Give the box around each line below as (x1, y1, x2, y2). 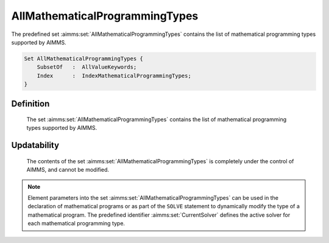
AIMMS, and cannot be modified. (26, 166, 110, 174)
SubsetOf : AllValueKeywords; (37, 64, 137, 71)
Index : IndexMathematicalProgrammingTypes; (37, 72, 191, 79)
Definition (11, 98, 50, 109)
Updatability (11, 140, 60, 150)
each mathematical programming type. (27, 220, 125, 227)
